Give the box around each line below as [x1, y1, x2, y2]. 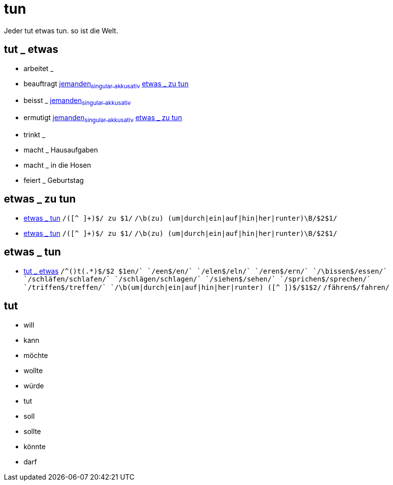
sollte [24, 427, 41, 435]
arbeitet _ [24, 64, 53, 73]
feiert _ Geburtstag [24, 176, 84, 184]
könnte [24, 442, 46, 451]
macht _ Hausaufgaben [24, 145, 98, 154]
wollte [24, 366, 43, 375]
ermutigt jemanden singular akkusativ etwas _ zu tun [24, 113, 182, 124]
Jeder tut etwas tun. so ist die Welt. [4, 26, 118, 35]
